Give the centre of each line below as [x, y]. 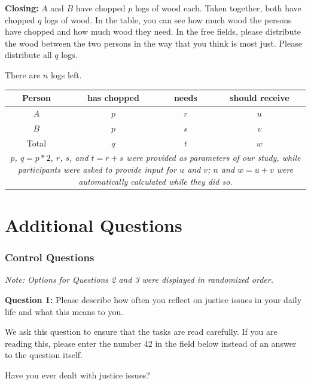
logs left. [66, 74]
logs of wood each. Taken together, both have [218, 8]
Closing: [22, 8]
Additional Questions [94, 224]
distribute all [28, 55]
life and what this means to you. [64, 311]
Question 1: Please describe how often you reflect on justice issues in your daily [153, 299]
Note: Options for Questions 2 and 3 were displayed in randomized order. [139, 279]
